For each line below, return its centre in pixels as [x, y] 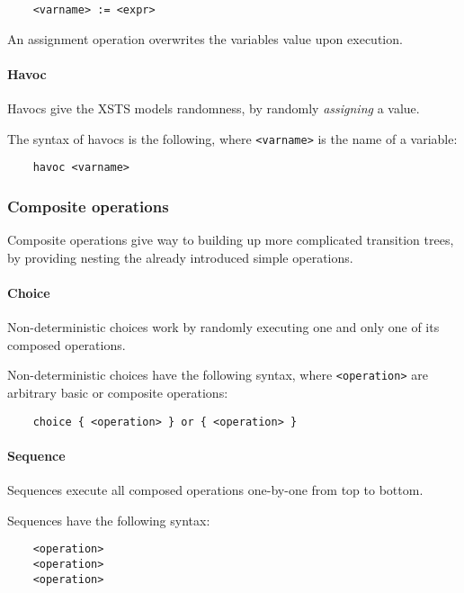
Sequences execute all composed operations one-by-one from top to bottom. [215, 490]
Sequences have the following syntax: [109, 520]
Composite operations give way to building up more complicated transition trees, [231, 240]
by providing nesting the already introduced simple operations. [180, 257]
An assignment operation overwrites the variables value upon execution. [205, 38]
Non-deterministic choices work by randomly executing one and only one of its [223, 327]
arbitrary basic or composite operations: [118, 392]
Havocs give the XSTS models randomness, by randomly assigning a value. [214, 108]
